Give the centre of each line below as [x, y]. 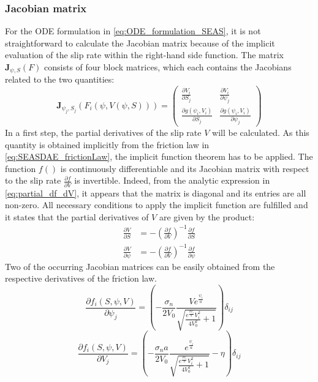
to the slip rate [33, 180]
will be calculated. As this [261, 132]
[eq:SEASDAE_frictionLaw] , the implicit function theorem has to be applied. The [159, 156]
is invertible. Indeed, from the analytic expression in [172, 180]
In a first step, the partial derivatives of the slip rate [103, 132]
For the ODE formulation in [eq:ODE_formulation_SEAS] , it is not [133, 31]
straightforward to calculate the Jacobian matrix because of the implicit [140, 43]
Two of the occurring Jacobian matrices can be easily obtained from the [140, 266]
